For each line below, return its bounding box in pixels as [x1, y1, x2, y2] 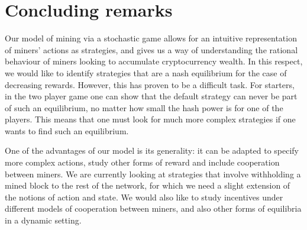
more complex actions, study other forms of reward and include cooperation [5, 156, 280, 169]
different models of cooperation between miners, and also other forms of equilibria [5, 202, 302, 215]
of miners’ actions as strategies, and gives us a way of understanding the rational [5, 43, 298, 56]
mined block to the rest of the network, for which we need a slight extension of [5, 179, 290, 192]
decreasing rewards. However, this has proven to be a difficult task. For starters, [5, 78, 295, 90]
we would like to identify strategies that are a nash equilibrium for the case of [5, 66, 287, 79]
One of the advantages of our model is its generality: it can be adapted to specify [5, 144, 299, 157]
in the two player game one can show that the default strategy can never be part [5, 90, 298, 102]
